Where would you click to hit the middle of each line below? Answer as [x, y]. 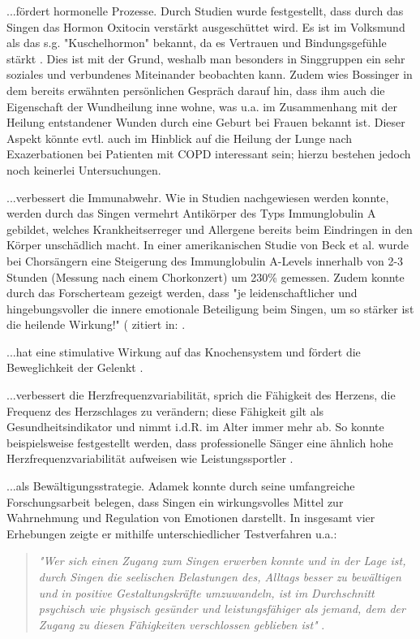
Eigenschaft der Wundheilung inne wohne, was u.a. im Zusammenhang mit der [202, 106]
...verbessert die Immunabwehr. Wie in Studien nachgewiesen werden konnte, [198, 197]
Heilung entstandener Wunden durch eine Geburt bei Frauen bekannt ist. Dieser [206, 122]
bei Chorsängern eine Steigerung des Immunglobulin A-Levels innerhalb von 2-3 [205, 260]
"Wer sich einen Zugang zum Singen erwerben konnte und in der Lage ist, [222, 561]
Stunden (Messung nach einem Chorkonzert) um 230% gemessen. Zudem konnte [206, 276]
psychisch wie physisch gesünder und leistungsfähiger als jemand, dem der [222, 609]
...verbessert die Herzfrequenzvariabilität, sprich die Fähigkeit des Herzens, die [201, 395]
